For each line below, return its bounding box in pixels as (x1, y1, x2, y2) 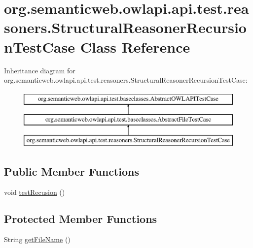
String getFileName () (4, 234, 71, 244)
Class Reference (80, 36, 190, 57)
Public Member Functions (4, 164, 139, 179)
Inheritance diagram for (4, 65, 75, 75)
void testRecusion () (4, 186, 65, 197)
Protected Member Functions (4, 211, 157, 226)
